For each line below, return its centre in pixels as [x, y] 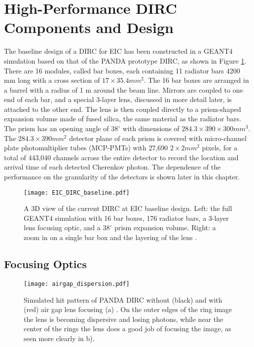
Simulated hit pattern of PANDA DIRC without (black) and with [123, 299]
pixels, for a [220, 148]
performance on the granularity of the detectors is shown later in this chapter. [122, 177]
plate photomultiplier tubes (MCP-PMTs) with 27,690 [86, 148]
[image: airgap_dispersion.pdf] [77, 284]
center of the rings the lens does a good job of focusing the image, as [127, 329]
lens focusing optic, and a [62, 227]
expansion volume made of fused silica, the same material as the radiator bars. [123, 119]
